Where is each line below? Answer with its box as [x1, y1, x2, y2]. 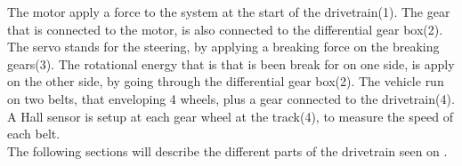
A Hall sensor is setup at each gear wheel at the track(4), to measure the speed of [7, 107, 454, 125]
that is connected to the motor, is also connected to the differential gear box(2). [7, 20, 443, 38]
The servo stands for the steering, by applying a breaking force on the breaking [7, 37, 440, 56]
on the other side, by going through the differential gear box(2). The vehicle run [7, 72, 444, 91]
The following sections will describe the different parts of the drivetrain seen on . [7, 141, 448, 160]
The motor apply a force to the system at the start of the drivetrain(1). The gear [7, 3, 450, 20]
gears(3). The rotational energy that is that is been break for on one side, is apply [7, 54, 455, 73]
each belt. [7, 124, 61, 143]
